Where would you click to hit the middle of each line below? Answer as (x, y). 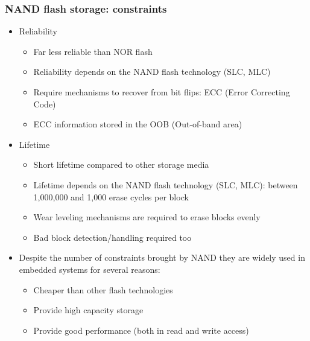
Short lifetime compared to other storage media (121, 164)
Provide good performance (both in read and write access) (141, 330)
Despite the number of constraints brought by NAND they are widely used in (162, 257)
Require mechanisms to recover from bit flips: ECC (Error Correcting (162, 92)
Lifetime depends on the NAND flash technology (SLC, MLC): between (166, 184)
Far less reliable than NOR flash (93, 51)
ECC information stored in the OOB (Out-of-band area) (138, 124)
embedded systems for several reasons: (90, 269)
